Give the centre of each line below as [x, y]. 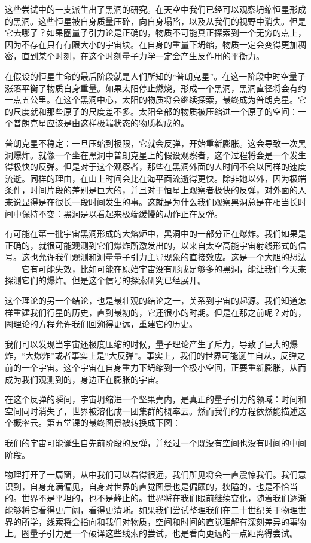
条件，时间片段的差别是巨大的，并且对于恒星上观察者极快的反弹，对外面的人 [155, 190]
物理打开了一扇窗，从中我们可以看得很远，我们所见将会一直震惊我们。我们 [151, 475]
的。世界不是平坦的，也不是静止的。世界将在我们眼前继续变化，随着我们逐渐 [155, 498]
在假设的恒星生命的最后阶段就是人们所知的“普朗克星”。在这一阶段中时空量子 [155, 76]
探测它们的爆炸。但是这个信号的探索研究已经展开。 [105, 280]
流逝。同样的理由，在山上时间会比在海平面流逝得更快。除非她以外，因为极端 [155, 178]
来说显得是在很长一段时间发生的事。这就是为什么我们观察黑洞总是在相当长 [151, 201]
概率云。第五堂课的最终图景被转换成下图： [97, 422]
